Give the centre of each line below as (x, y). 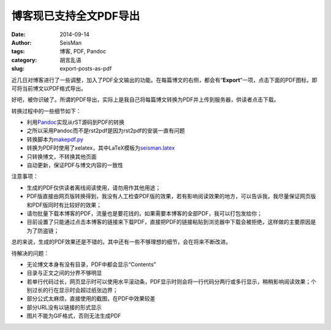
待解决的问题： (30, 253)
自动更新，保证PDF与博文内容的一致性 (75, 165)
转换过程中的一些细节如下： (46, 111)
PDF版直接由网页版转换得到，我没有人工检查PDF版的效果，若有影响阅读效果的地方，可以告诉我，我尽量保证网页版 (171, 196)
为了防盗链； (43, 231)
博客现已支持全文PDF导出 (76, 16)
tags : (18, 52)
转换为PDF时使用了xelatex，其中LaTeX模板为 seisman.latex (101, 148)
